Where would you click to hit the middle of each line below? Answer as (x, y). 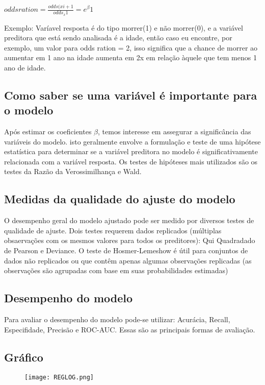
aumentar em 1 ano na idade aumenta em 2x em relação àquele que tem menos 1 (130, 57)
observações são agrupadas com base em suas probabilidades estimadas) (116, 270)
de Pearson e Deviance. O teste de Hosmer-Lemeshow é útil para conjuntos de (126, 250)
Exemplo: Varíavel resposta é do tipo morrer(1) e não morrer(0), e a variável (124, 27)
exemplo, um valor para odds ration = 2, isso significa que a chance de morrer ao (131, 47)
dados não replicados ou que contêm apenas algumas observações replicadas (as (128, 260)
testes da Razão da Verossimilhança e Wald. (73, 171)
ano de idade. (25, 67)
